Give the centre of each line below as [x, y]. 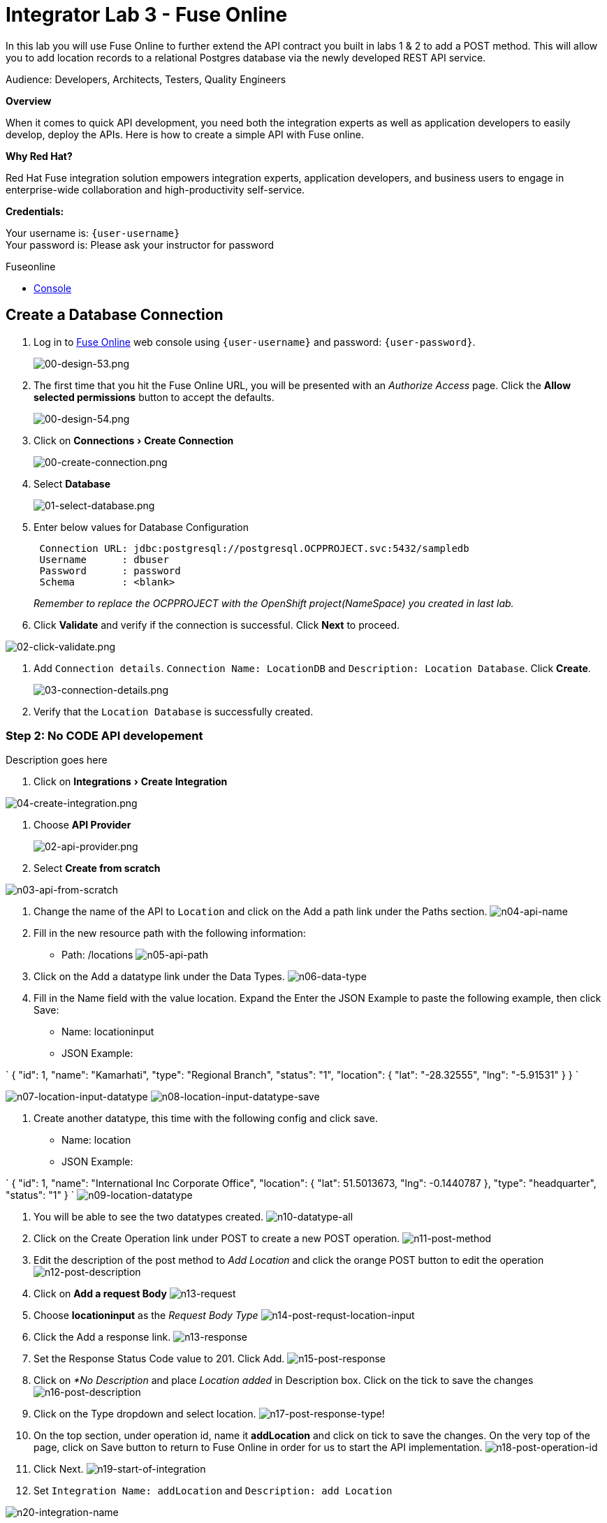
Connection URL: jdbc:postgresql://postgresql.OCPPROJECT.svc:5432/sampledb [254, 548]
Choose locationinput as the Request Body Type [146, 1316]
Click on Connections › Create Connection [134, 440]
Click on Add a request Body [100, 1294]
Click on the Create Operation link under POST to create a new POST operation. [217, 1239]
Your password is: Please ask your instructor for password [140, 245]
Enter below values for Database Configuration [141, 527]
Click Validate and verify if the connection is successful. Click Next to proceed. [217, 625]
